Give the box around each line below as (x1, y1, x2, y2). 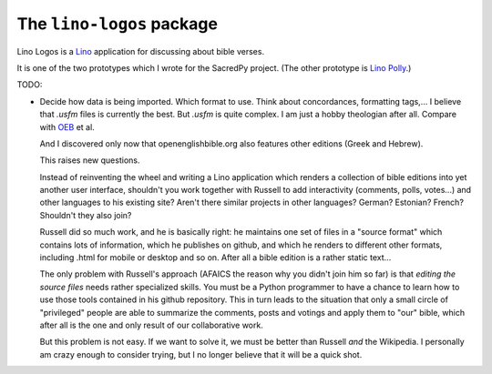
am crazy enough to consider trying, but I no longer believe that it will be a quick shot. (39, 349, 363, 359)
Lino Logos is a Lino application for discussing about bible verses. (16, 45, 264, 56)
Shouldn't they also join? (39, 209, 132, 220)
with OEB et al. (39, 121, 95, 132)
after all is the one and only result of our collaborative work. (39, 319, 263, 330)
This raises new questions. (39, 155, 140, 166)
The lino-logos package (16, 14, 219, 34)
